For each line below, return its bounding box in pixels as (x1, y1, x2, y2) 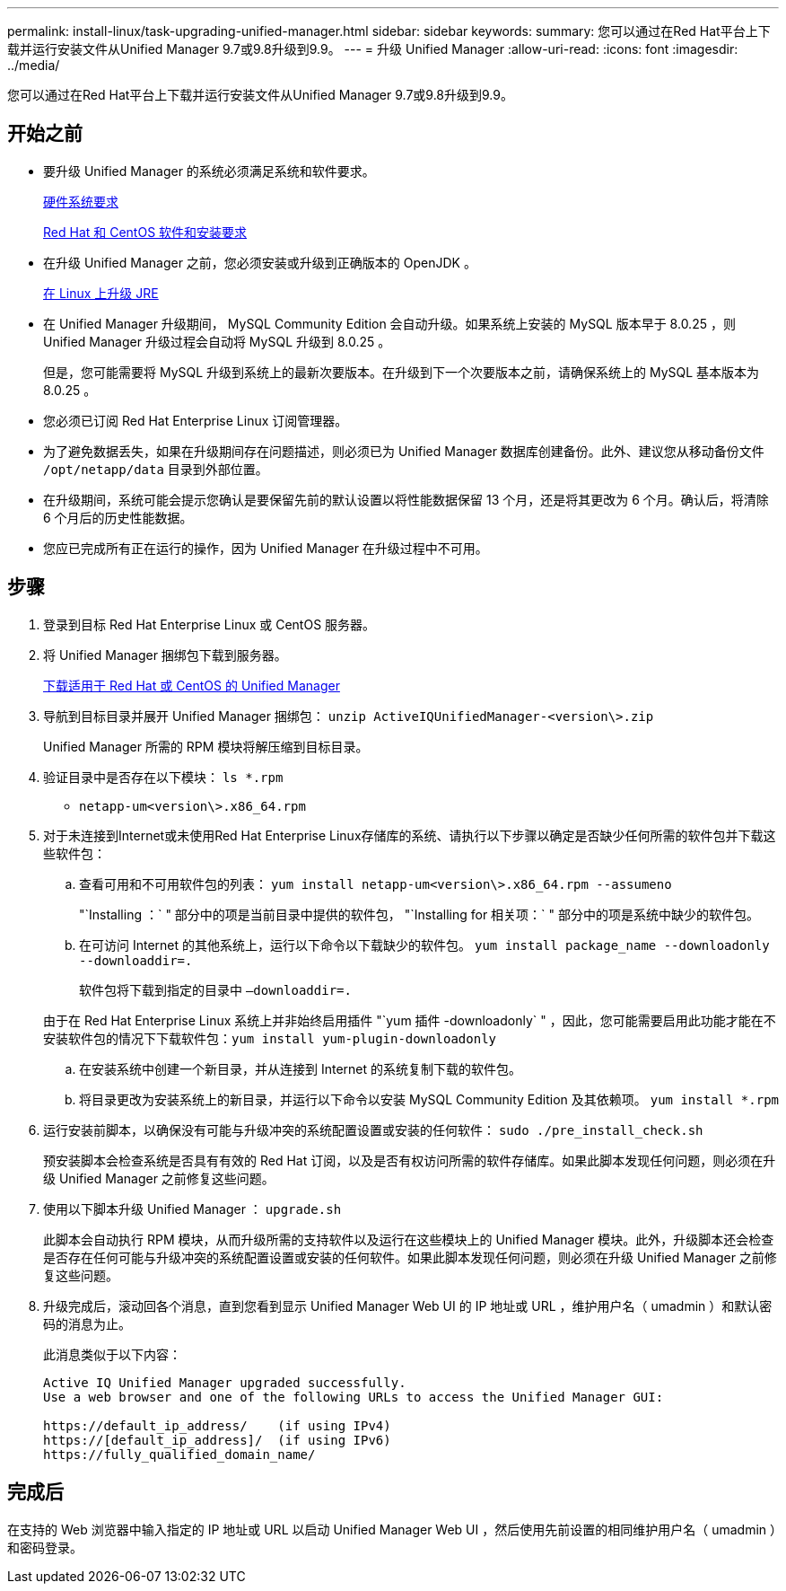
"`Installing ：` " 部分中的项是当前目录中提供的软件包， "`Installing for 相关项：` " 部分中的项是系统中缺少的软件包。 (79, 906, 760, 922)
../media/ (7, 57, 60, 73)
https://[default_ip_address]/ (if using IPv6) (43, 1432, 391, 1447)
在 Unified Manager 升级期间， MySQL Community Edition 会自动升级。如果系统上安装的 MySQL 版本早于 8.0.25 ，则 (43, 315, 736, 331)
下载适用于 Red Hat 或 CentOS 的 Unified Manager (43, 677, 340, 693)
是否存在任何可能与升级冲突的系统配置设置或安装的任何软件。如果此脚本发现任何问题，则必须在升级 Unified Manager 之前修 (43, 1249, 777, 1265)
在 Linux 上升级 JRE (43, 285, 159, 301)
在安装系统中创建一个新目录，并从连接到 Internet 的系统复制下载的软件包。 (79, 1060, 522, 1077)
